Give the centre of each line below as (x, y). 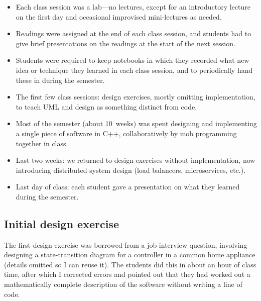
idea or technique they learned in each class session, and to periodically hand (134, 70)
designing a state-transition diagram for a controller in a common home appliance (130, 255)
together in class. (42, 143)
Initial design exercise (61, 223)
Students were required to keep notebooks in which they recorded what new (133, 60)
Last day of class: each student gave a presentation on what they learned (128, 187)
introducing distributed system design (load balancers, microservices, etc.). (131, 170)
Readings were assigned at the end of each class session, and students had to (134, 33)
